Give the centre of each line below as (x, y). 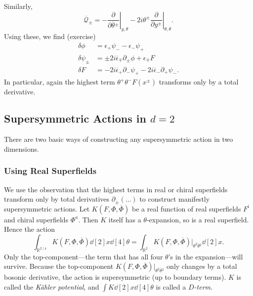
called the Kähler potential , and (52, 287)
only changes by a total (202, 266)
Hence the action (30, 229)
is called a (171, 287)
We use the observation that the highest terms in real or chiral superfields (116, 189)
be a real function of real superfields (187, 208)
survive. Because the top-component (59, 266)
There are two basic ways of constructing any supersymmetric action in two (119, 139)
